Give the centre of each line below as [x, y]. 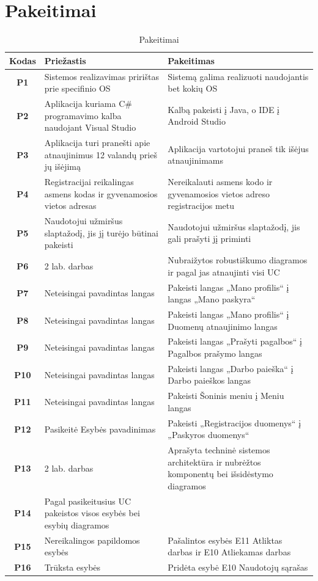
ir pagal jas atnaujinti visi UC [224, 272]
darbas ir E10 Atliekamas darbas [229, 552]
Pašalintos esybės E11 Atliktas [225, 540]
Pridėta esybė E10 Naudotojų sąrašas [238, 567]
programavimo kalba [83, 115]
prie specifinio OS [77, 88]
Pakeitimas [191, 60]
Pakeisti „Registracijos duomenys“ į [235, 422]
